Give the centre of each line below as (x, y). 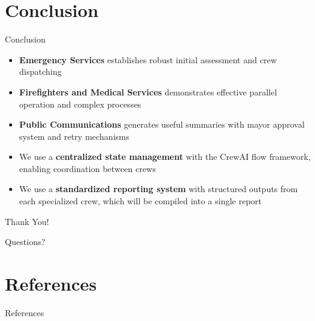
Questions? (25, 242)
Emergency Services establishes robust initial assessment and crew (148, 59)
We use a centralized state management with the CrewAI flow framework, (165, 157)
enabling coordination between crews (87, 168)
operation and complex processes (80, 104)
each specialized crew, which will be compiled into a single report (141, 201)
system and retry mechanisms (74, 136)
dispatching (40, 71)
